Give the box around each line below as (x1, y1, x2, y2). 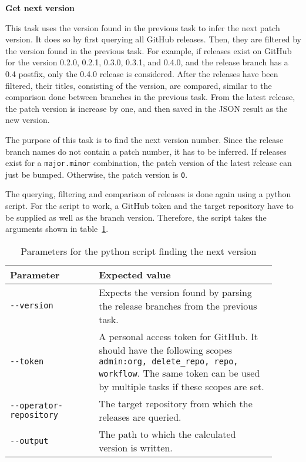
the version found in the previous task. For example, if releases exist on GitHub (5, 44, 292, 56)
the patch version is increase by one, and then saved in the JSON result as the (5, 102, 288, 114)
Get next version (5, 2, 75, 14)
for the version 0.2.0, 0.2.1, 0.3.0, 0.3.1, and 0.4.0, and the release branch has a (5, 56, 288, 68)
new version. (5, 114, 50, 126)
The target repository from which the (99, 396, 253, 410)
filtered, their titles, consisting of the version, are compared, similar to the (5, 79, 272, 91)
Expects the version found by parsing (99, 285, 252, 299)
